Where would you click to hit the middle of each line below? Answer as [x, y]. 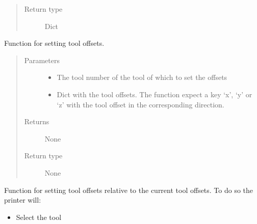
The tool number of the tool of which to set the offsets [142, 77]
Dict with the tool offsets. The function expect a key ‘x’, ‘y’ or [155, 94]
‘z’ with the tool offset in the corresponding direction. [140, 104]
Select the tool [39, 217]
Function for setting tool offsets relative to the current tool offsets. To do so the [129, 190]
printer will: [23, 200]
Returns [37, 121]
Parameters [42, 60]
